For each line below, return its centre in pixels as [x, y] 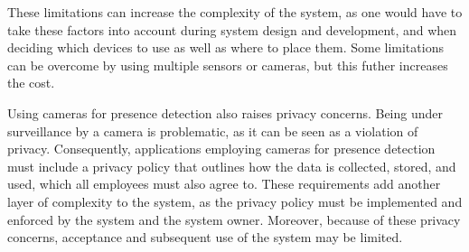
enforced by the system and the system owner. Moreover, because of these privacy [234, 219]
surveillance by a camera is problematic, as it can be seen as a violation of [213, 131]
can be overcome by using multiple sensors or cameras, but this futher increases [228, 65]
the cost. [31, 83]
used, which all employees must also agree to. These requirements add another [224, 184]
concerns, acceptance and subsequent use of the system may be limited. [205, 237]
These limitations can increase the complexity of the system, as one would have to [235, 12]
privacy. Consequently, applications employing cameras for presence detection [221, 149]
